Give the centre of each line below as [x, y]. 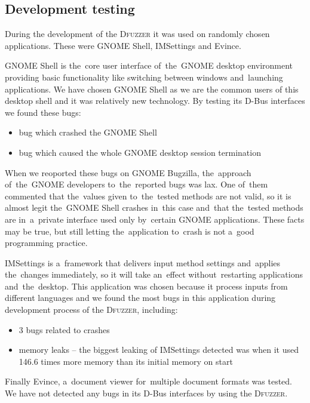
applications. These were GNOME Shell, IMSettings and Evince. [123, 45]
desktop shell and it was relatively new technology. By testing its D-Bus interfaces [155, 101]
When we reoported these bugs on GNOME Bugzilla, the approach [128, 172]
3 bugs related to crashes [64, 329]
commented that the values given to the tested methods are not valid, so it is [148, 196]
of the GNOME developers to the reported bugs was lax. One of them [136, 184]
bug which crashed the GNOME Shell [88, 132]
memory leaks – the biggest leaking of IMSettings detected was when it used [159, 350]
